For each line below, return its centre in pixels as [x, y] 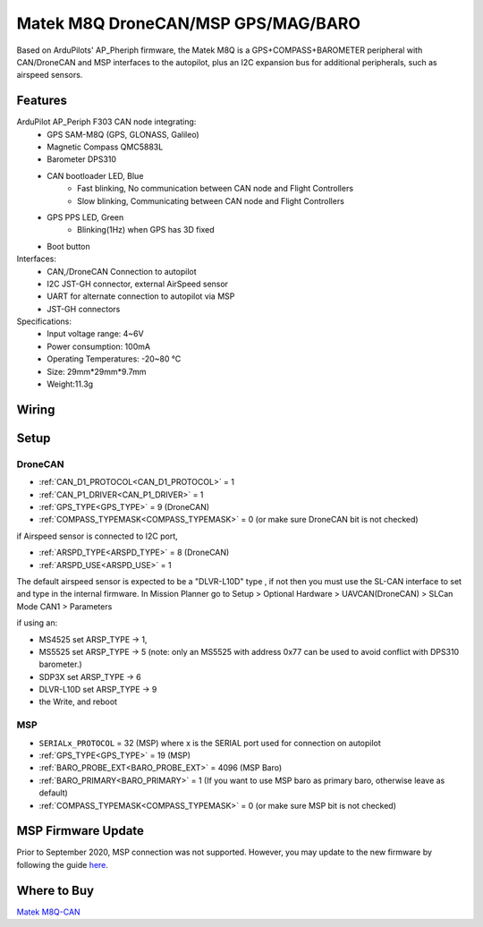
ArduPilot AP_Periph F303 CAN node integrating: [106, 122]
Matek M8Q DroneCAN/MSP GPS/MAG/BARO [189, 23]
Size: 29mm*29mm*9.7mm [97, 371]
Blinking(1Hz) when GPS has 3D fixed [146, 230]
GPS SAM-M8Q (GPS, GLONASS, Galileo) [123, 134]
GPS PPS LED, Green [85, 217]
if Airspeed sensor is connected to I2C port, [97, 536]
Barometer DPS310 [81, 159]
